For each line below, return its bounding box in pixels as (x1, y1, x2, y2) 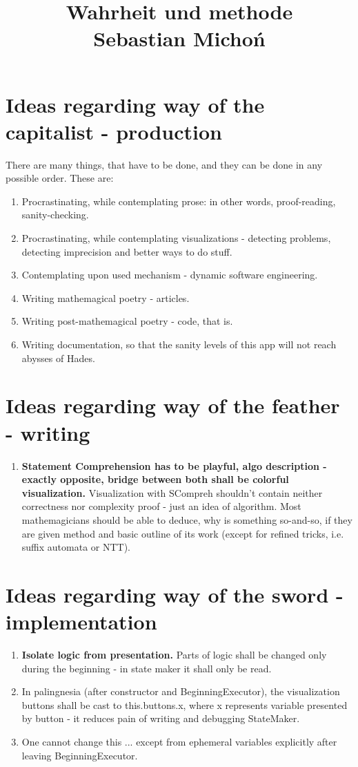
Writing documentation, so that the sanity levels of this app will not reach (21, 337, 337, 352)
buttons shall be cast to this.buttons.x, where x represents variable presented (21, 697, 348, 712)
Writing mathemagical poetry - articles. (21, 290, 190, 305)
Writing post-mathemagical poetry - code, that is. (21, 314, 233, 328)
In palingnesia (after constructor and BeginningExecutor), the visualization (21, 684, 340, 699)
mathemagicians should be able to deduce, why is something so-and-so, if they (21, 512, 352, 527)
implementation (6, 607, 157, 636)
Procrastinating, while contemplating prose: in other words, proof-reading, (21, 193, 336, 208)
